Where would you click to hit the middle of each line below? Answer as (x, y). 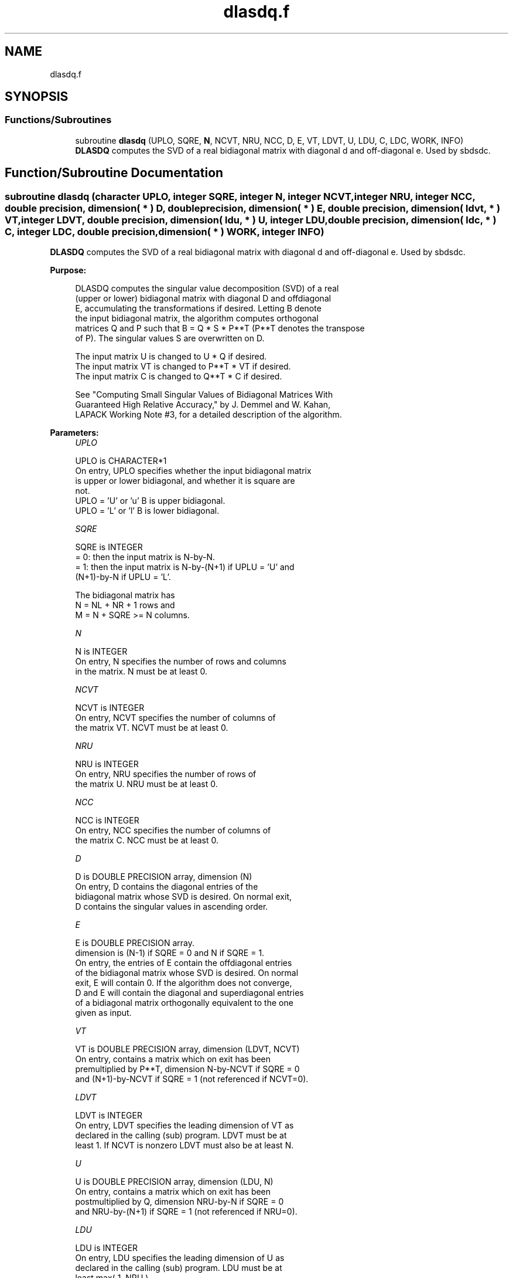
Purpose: (68, 270)
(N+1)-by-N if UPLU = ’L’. (123, 577)
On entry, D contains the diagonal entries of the (167, 887)
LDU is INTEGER (107, 1248)
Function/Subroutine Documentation (114, 173)
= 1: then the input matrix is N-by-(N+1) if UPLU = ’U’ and (185, 567)
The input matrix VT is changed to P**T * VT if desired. (183, 367)
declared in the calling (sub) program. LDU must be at (179, 1268)
